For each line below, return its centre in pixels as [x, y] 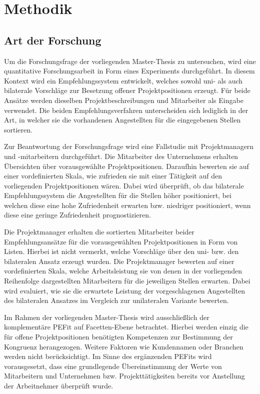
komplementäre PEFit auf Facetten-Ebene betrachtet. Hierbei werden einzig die [126, 327]
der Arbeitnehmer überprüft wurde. [59, 385]
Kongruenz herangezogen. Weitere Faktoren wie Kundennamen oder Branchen [124, 346]
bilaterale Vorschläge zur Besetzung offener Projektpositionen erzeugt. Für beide [127, 90]
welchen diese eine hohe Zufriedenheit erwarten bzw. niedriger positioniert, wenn [127, 205]
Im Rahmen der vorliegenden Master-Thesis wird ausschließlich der [107, 317]
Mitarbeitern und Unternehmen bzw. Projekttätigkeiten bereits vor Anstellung [124, 376]
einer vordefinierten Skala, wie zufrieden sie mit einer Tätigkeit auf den [113, 176]
